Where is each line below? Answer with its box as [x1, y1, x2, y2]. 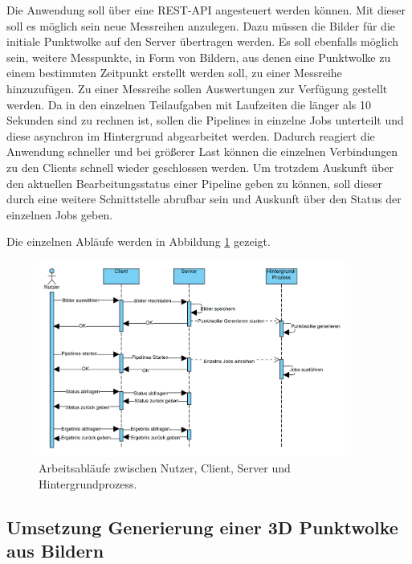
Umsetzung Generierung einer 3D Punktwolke [6, 514, 398, 539]
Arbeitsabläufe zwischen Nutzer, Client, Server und [39, 460, 291, 476]
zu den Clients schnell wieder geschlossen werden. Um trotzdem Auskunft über [6, 158, 394, 175]
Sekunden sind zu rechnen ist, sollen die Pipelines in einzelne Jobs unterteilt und [6, 112, 404, 129]
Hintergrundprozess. [39, 475, 137, 492]
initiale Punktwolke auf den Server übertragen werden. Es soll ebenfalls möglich [6, 33, 399, 50]
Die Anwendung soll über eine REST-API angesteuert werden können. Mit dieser [6, 2, 406, 18]
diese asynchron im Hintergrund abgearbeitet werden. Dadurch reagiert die [6, 127, 375, 144]
